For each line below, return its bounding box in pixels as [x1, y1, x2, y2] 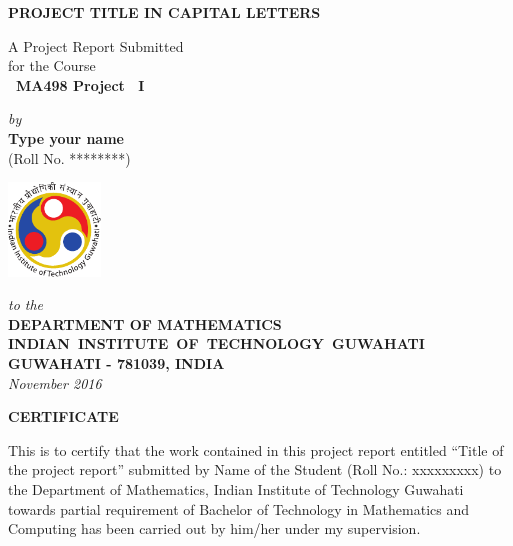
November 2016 [8, 372, 102, 393]
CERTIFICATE [8, 406, 119, 427]
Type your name [8, 127, 124, 148]
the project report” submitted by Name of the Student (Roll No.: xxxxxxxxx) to [8, 459, 502, 480]
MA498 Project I [16, 74, 145, 95]
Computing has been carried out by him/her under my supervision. [8, 518, 421, 539]
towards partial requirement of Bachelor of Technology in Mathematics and [8, 498, 469, 519]
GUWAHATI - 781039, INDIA [8, 353, 225, 374]
